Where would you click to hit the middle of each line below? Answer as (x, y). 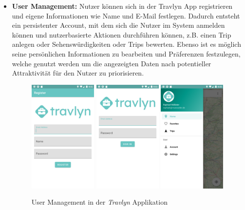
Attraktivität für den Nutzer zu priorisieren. (78, 73)
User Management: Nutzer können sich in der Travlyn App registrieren (122, 6)
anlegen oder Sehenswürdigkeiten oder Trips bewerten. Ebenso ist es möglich (126, 44)
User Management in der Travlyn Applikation (99, 202)
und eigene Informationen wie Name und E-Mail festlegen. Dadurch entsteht (126, 15)
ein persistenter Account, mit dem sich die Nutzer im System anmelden (118, 25)
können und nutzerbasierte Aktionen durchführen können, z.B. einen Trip (122, 34)
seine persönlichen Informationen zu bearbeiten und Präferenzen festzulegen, (126, 53)
